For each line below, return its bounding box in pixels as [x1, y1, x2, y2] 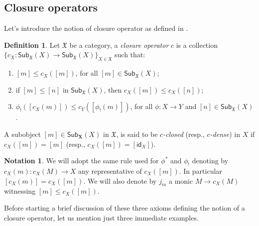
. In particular [179, 165, 222, 176]
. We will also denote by [83, 175, 157, 186]
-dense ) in [210, 128, 240, 139]
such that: [115, 49, 145, 60]
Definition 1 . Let [4, 39, 60, 50]
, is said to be [116, 128, 158, 139]
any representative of [78, 165, 142, 176]
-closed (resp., [163, 128, 205, 139]
